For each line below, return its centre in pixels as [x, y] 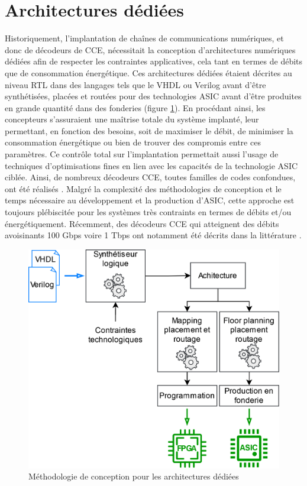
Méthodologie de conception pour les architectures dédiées [134, 476]
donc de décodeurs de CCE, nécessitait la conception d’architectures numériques [150, 49]
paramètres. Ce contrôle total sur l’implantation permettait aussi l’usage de [142, 154]
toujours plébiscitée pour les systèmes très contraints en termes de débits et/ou [148, 212]
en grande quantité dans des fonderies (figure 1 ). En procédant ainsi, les [135, 107]
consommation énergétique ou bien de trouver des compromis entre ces [133, 142]
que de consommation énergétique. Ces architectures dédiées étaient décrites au [148, 72]
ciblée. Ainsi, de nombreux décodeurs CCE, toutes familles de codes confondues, [150, 177]
